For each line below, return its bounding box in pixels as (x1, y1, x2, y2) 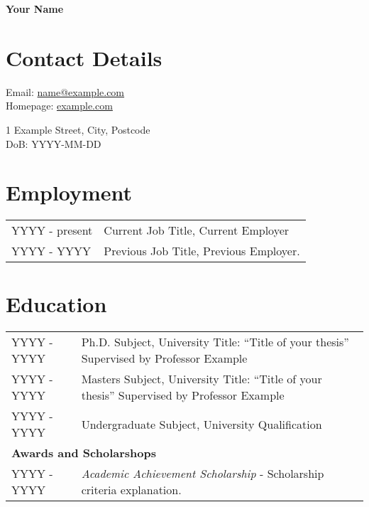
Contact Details (6, 43, 163, 72)
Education (6, 289, 107, 319)
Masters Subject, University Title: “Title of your (81, 370, 322, 388)
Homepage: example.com (6, 98, 113, 113)
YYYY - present (11, 222, 93, 239)
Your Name (6, 1, 64, 16)
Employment (6, 178, 133, 207)
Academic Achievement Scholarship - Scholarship (81, 465, 324, 482)
